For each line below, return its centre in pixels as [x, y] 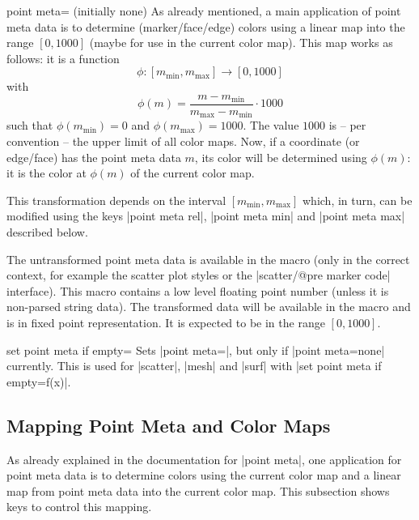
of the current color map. [193, 173]
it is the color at [47, 173]
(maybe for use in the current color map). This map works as [241, 43]
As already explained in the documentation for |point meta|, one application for [204, 459]
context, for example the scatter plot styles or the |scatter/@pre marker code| [199, 275]
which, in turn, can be [357, 200]
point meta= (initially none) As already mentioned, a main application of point [204, 11]
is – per [347, 125]
